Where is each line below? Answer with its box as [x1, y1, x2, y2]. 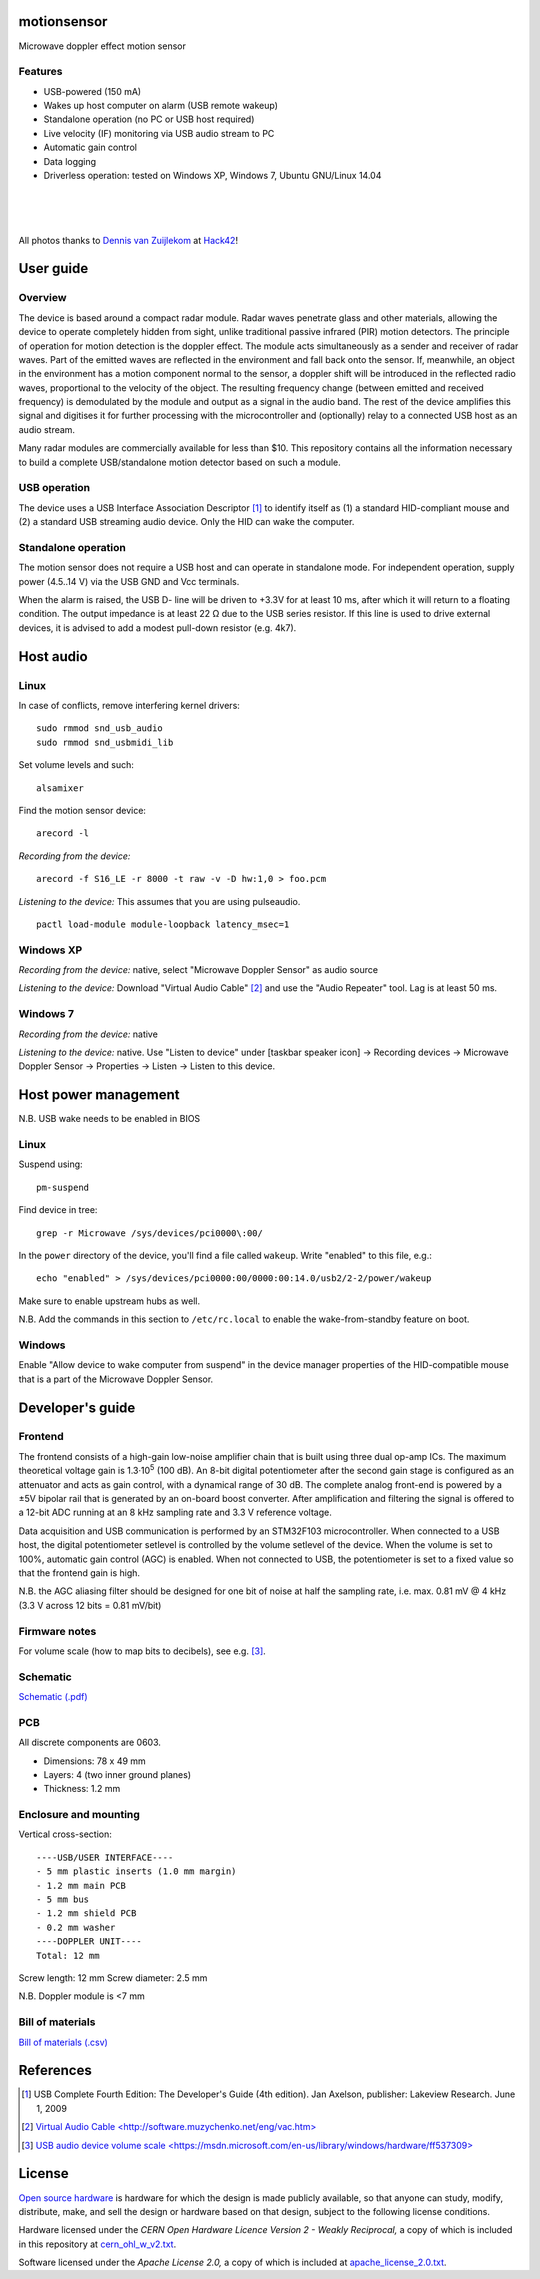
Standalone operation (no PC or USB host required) [43, 113, 255, 125]
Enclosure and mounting [18, 1808, 140, 1822]
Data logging [43, 155, 97, 167]
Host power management [18, 1086, 180, 1104]
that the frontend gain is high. [18, 1566, 140, 1579]
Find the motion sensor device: [18, 804, 147, 816]
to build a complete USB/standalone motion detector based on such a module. [18, 456, 342, 468]
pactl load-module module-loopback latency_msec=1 [36, 918, 290, 930]
